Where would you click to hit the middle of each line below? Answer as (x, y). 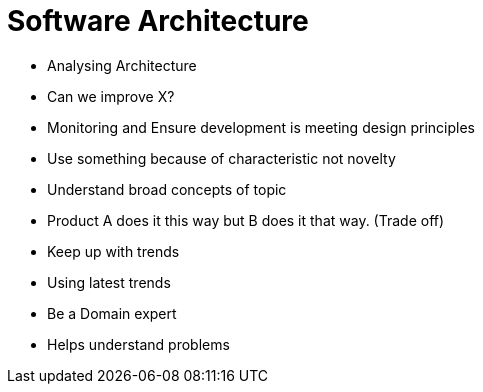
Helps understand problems (138, 344)
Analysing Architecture (122, 65)
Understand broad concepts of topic (167, 189)
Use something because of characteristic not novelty (221, 158)
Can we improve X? (111, 96)
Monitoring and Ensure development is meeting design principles (261, 127)
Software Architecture (158, 21)
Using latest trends (109, 282)
